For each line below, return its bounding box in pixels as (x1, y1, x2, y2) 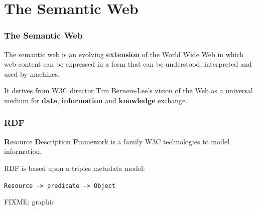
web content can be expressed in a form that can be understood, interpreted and (4, 59, 252, 69)
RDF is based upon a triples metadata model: (4, 162, 145, 173)
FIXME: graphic (4, 196, 55, 207)
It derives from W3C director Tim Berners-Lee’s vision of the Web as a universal (4, 85, 253, 96)
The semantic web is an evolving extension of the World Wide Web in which (4, 49, 244, 59)
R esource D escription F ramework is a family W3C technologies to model (4, 136, 230, 146)
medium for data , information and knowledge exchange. (4, 95, 188, 105)
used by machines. (4, 68, 60, 79)
